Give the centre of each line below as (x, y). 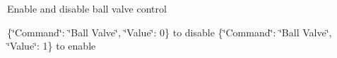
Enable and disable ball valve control (87, 8)
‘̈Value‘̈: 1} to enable (52, 46)
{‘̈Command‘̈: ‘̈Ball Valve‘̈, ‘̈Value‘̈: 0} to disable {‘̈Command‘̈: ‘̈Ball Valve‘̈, (170, 32)
